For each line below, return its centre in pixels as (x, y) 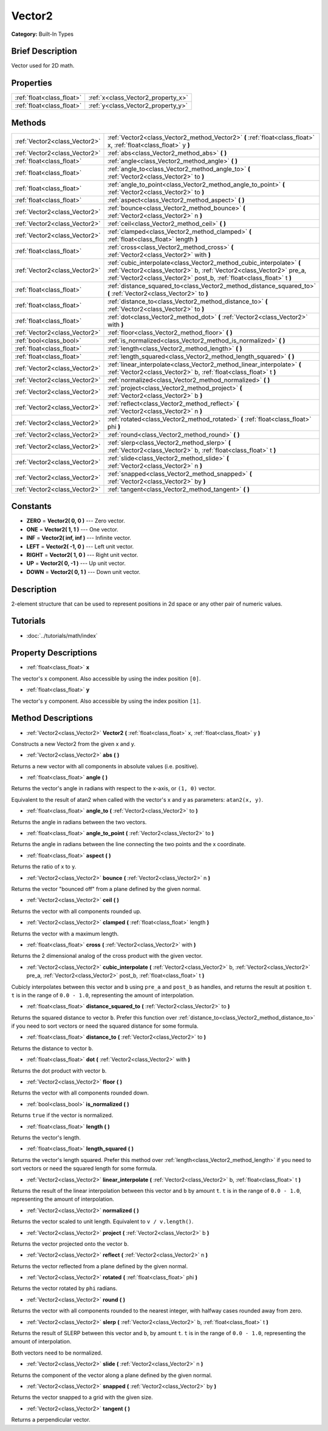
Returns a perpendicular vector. (51, 1420)
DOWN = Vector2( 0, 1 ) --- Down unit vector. (84, 572)
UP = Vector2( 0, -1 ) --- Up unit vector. (76, 563)
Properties (32, 83)
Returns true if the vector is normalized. (62, 1115)
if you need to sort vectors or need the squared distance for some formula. (105, 1026)
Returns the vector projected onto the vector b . (70, 1244)
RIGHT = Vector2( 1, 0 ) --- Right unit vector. (82, 555)
